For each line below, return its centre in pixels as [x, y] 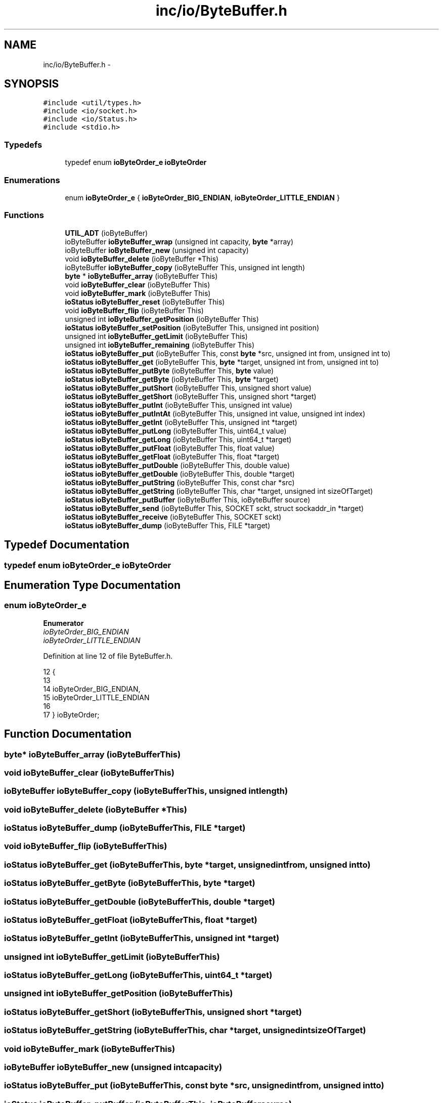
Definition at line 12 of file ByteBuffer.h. [108, 656]
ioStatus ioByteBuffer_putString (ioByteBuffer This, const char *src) [180, 482]
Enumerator [63, 623]
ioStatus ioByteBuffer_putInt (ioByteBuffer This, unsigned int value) [179, 405]
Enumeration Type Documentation [92, 585]
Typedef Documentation [67, 545]
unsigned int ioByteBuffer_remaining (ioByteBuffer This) [160, 345]
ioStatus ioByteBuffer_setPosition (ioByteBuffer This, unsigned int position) [192, 327]
